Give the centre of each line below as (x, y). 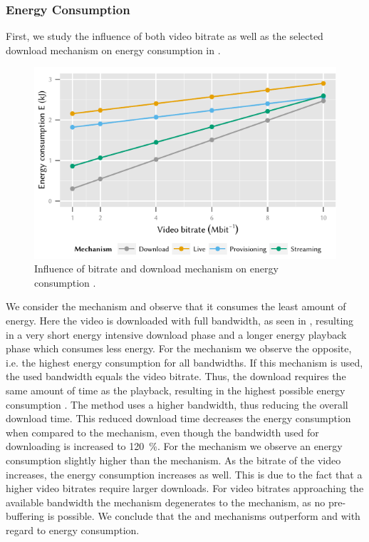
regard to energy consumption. (73, 530)
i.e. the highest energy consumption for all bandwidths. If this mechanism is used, (184, 362)
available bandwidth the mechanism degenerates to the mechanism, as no (166, 502)
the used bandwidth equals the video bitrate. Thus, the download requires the (176, 376)
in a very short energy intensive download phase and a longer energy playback (176, 334)
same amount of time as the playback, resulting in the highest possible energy (176, 390)
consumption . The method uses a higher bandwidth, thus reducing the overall (177, 404)
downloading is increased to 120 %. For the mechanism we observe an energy (174, 446)
